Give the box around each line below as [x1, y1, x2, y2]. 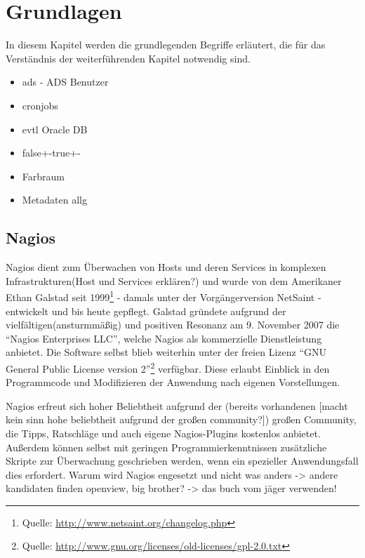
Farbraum [22, 168, 65, 183]
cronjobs [22, 98, 58, 112]
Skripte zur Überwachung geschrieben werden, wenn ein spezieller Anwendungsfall [6, 453, 359, 468]
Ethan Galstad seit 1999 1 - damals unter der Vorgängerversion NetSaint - [6, 288, 321, 304]
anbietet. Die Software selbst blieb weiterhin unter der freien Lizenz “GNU [6, 345, 326, 359]
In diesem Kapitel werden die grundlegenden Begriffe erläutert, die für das [6, 37, 326, 52]
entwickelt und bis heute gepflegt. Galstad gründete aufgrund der [6, 303, 286, 318]
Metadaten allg [22, 192, 87, 207]
